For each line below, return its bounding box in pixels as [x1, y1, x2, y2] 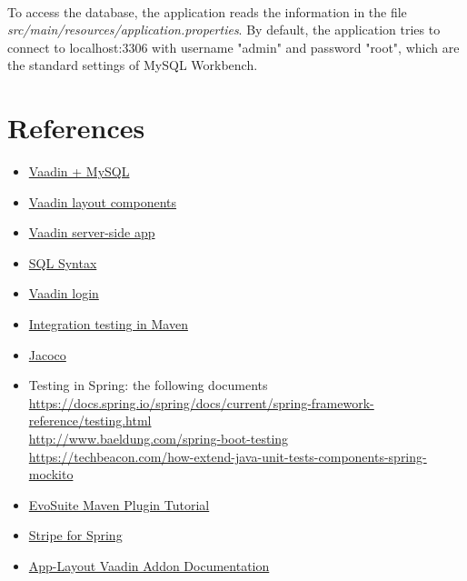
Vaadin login [28, 284, 99, 303]
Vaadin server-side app [28, 223, 155, 242]
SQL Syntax [28, 253, 97, 272]
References [7, 109, 145, 146]
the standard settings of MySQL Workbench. [7, 55, 258, 75]
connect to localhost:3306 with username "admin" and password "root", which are [7, 37, 460, 56]
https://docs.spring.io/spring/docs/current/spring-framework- [28, 393, 374, 412]
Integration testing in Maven [28, 315, 188, 334]
